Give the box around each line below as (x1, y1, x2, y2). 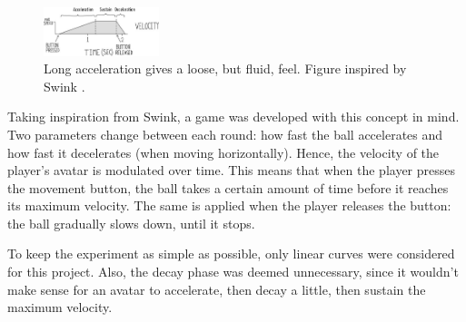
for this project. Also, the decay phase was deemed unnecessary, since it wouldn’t (7, 262, 459, 281)
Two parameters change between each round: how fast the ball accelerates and (7, 124, 443, 143)
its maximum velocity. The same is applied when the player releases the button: (7, 196, 451, 215)
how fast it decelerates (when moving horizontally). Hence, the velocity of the (7, 142, 440, 161)
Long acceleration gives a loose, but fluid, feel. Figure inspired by (44, 59, 407, 78)
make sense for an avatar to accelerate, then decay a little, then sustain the (7, 279, 426, 298)
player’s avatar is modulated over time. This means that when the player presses (7, 161, 456, 180)
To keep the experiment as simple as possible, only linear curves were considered (7, 244, 455, 263)
